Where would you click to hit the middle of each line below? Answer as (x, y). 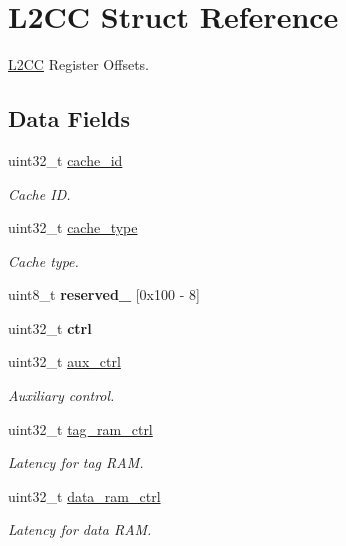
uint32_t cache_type (73, 227)
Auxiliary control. (61, 395)
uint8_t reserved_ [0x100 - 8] (104, 294)
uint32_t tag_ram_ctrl (80, 428)
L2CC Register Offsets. (79, 64)
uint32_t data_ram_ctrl (84, 495)
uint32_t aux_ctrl (64, 361)
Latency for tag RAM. (76, 462)
